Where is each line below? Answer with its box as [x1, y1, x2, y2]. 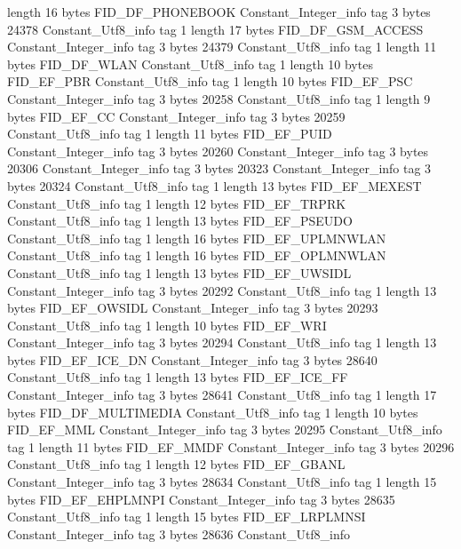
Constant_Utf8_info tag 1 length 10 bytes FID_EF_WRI [7, 315, 327, 334]
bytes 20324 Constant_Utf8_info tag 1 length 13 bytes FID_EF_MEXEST [7, 176, 422, 195]
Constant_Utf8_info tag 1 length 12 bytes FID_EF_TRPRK [7, 194, 346, 212]
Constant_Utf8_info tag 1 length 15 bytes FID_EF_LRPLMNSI [7, 507, 366, 526]
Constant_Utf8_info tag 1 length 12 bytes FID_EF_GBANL [7, 455, 346, 473]
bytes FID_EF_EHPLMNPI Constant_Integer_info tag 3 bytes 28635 [7, 489, 395, 508]
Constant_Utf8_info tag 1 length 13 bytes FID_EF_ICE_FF [7, 368, 348, 386]
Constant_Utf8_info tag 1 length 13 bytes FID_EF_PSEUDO [7, 211, 353, 230]
